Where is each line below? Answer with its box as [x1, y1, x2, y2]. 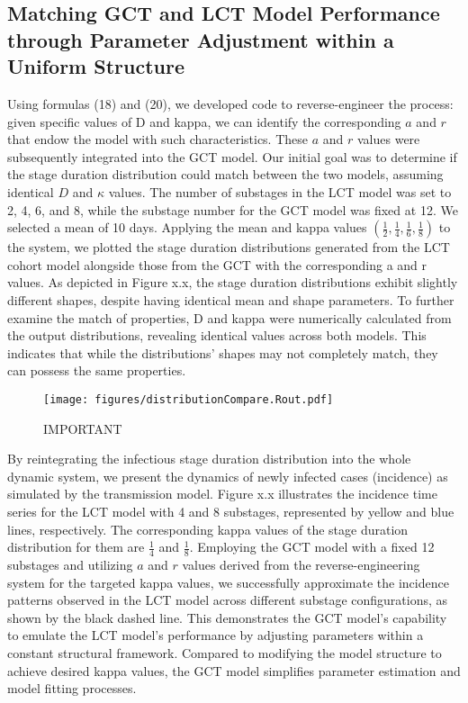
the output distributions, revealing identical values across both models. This [7, 326, 427, 345]
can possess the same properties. [7, 361, 186, 380]
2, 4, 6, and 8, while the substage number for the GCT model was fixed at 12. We [7, 200, 458, 219]
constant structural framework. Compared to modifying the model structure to [7, 643, 442, 662]
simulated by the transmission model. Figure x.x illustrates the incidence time [7, 484, 437, 503]
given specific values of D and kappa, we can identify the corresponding [7, 112, 401, 131]
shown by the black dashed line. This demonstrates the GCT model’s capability [7, 608, 447, 626]
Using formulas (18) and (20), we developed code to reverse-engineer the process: [7, 94, 454, 113]
